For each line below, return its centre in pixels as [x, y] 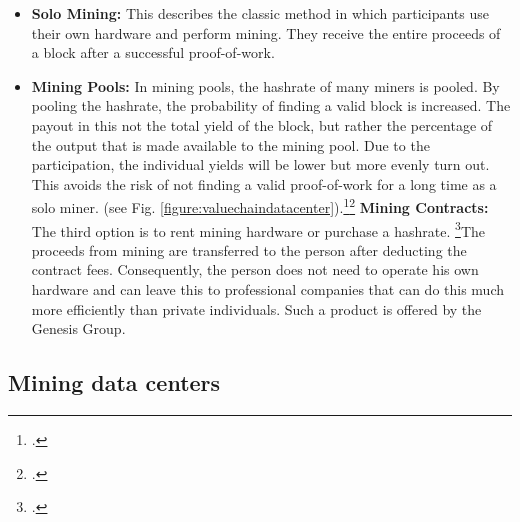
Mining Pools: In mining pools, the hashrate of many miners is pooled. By [265, 85]
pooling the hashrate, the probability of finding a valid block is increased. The [271, 105]
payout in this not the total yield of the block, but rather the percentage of [262, 124]
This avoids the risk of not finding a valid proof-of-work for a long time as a [264, 183]
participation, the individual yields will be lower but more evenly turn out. [260, 164]
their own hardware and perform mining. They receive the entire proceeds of [266, 32]
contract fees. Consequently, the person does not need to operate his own [255, 269]
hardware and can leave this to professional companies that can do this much [268, 289]
